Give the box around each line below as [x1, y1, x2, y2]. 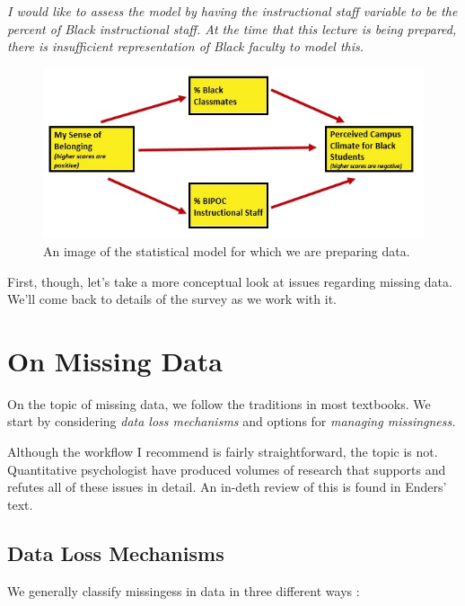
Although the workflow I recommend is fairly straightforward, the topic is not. [7, 442, 438, 461]
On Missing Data [7, 342, 223, 379]
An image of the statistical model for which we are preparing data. [43, 241, 410, 260]
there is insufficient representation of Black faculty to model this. [7, 37, 364, 56]
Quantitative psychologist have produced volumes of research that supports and [7, 459, 446, 478]
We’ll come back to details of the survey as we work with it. [7, 290, 337, 308]
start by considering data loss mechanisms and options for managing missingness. [7, 412, 456, 431]
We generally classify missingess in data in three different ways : [7, 581, 360, 600]
